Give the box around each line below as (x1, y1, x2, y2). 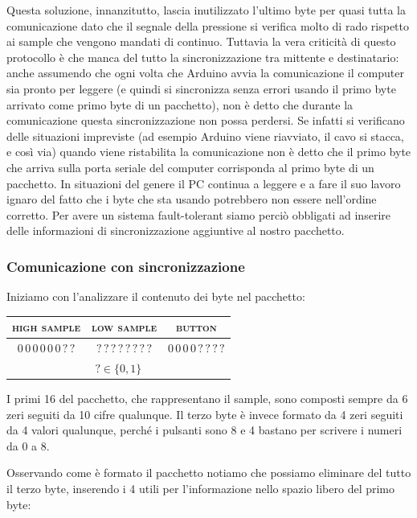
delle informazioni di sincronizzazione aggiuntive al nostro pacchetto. (6, 222, 345, 239)
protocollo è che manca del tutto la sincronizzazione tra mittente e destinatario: (6, 48, 399, 65)
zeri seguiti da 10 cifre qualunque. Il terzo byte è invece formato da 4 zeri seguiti (6, 405, 403, 422)
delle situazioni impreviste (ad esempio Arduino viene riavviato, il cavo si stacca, (6, 127, 404, 144)
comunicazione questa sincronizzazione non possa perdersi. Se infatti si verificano (6, 112, 405, 129)
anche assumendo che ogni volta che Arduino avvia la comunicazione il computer (6, 64, 404, 81)
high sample (12, 319, 81, 335)
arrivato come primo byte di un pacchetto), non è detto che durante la (6, 96, 354, 113)
